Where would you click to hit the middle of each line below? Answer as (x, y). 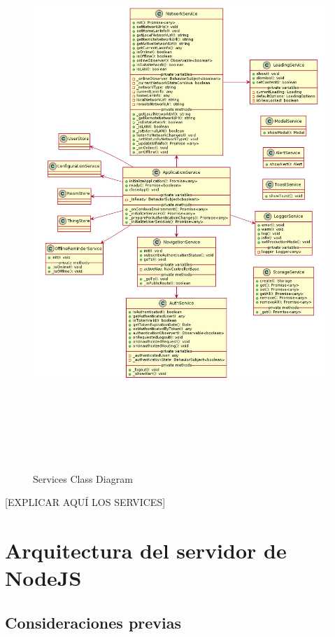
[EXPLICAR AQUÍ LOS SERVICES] (85, 502)
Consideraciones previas (93, 622)
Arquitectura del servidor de (146, 550)
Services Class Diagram (83, 478)
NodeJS (43, 578)
